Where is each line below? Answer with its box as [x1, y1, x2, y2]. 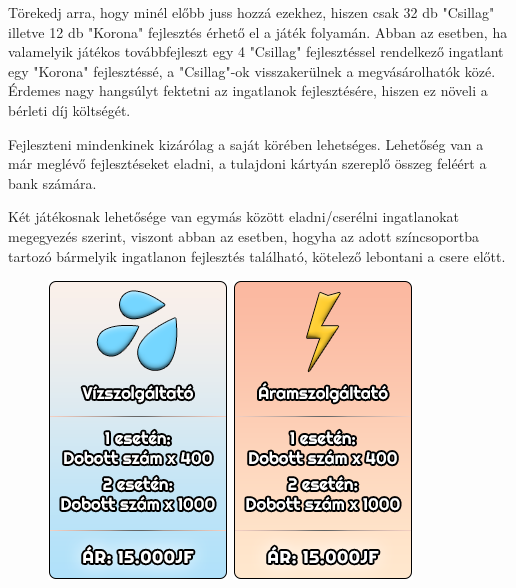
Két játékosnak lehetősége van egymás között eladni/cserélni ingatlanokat [8, 206, 460, 227]
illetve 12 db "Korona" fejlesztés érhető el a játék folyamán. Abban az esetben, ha [8, 21, 508, 42]
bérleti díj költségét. [8, 99, 131, 120]
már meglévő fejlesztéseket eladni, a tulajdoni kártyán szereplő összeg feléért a [8, 153, 487, 174]
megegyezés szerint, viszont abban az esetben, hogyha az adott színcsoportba [8, 225, 480, 246]
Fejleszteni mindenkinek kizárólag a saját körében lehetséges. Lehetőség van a [8, 133, 484, 154]
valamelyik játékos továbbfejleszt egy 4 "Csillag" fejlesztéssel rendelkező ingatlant [8, 41, 504, 62]
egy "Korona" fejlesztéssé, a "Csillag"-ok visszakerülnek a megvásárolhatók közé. [8, 60, 496, 81]
